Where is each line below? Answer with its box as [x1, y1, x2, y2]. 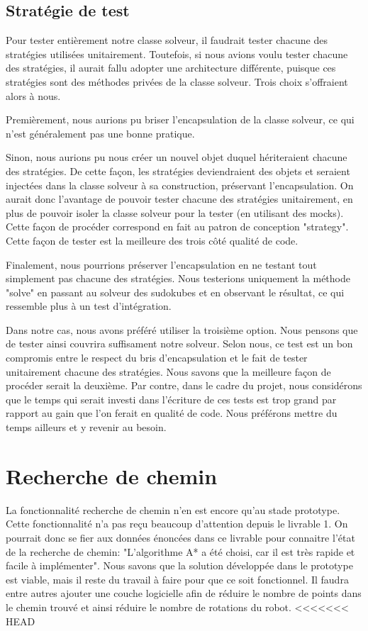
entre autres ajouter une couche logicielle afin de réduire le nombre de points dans [6, 586, 362, 601]
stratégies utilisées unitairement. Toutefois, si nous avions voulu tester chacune [6, 46, 348, 61]
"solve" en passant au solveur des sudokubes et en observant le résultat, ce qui [6, 284, 345, 299]
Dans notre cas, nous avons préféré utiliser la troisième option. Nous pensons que [6, 322, 358, 337]
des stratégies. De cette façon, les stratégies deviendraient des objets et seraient [6, 163, 350, 178]
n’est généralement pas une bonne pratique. [6, 125, 195, 140]
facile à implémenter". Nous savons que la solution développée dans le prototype [6, 558, 353, 573]
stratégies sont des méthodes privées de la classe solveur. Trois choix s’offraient [6, 74, 348, 89]
